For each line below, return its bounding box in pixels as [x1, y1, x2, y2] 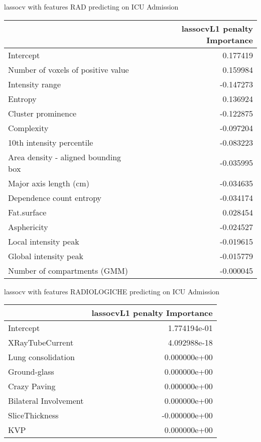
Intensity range [8, 78, 61, 90]
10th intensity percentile [8, 136, 93, 148]
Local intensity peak [8, 235, 79, 247]
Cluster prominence [8, 107, 77, 119]
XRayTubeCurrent [8, 337, 74, 349]
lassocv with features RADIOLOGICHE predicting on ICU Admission [4, 286, 220, 296]
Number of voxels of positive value [8, 63, 129, 75]
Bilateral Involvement [8, 395, 84, 407]
